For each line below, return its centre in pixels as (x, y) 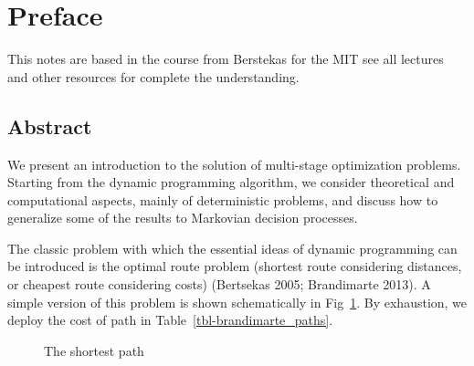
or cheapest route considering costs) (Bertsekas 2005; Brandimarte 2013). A (219, 284)
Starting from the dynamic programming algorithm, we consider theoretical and (231, 182)
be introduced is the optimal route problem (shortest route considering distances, (235, 266)
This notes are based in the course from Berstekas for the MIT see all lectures (226, 59)
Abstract (50, 125)
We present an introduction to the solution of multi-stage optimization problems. (234, 164)
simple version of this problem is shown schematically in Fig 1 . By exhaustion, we (237, 302)
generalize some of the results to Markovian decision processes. (183, 218)
